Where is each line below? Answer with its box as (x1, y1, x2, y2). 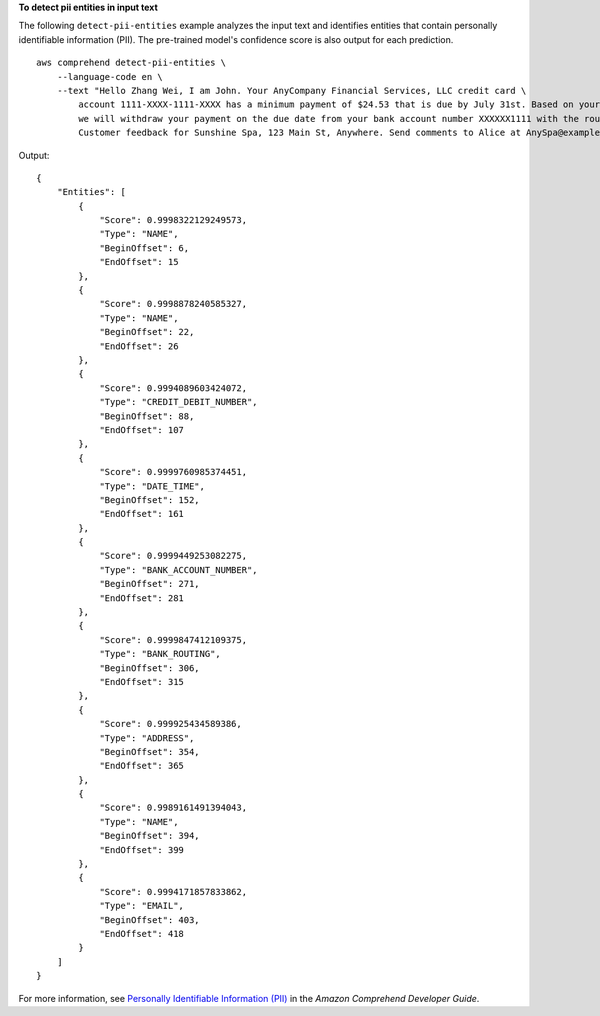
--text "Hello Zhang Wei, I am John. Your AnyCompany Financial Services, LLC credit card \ (56, 85, 527, 96)
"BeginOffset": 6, (99, 242, 190, 254)
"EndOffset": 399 (99, 844, 185, 855)
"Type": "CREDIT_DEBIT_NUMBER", (99, 396, 259, 408)
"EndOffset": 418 (99, 928, 185, 939)
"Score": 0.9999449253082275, (99, 550, 248, 562)
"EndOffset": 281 (99, 592, 185, 604)
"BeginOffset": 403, (99, 914, 200, 925)
